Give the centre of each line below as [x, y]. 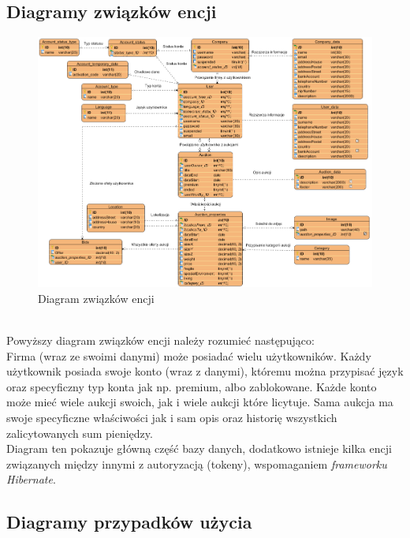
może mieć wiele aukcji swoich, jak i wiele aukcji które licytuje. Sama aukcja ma [200, 402]
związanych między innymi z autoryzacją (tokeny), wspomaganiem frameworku [197, 463]
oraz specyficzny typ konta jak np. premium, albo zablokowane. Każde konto [192, 386]
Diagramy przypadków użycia [129, 522]
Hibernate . [31, 479]
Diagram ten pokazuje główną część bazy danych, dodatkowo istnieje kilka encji [199, 448]
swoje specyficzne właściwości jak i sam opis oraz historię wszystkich [172, 417]
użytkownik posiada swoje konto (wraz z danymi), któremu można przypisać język [205, 371]
